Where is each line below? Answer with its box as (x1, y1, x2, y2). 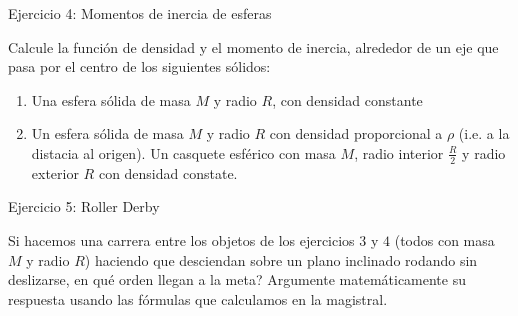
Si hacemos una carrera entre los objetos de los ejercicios (8, 229, 355, 250)
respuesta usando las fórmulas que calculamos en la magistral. (8, 288, 388, 309)
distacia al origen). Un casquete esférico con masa (31, 142, 336, 163)
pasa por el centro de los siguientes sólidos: (8, 56, 271, 77)
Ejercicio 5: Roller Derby (8, 196, 160, 217)
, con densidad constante (272, 89, 423, 110)
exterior (31, 162, 79, 183)
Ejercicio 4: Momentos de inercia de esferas (8, 3, 272, 23)
